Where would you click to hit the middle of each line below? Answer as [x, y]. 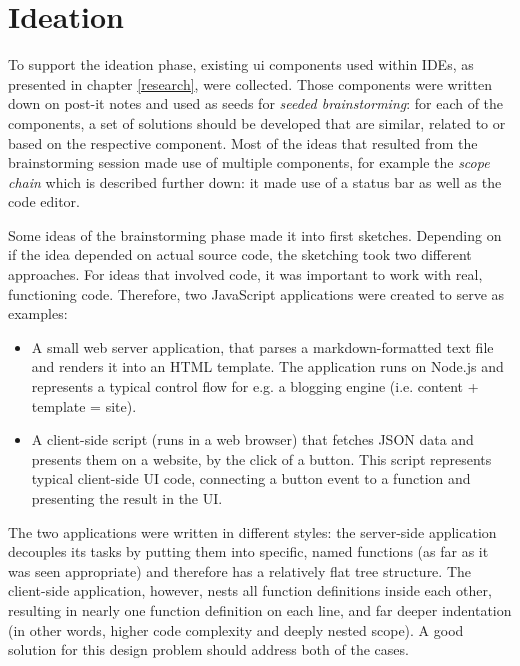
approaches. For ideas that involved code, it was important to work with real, [245, 274]
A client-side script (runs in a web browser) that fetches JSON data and [252, 439]
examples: [38, 313]
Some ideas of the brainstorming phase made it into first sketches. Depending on [255, 234]
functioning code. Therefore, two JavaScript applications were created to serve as [256, 293]
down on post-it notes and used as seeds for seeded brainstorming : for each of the [256, 103]
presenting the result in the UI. [127, 498]
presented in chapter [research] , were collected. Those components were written [250, 83]
